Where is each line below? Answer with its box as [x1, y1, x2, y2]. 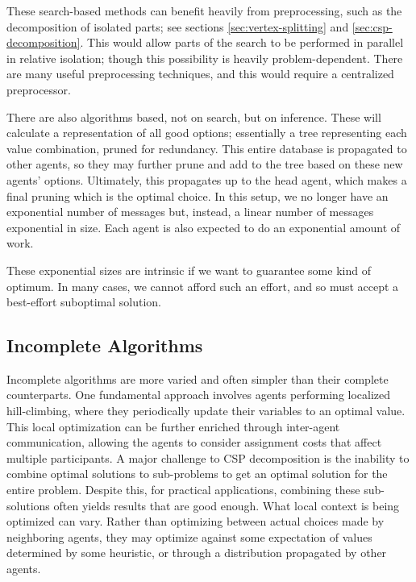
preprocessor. [6, 81, 71, 98]
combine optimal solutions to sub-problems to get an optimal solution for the [6, 465, 388, 482]
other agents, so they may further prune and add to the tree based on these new [6, 156, 403, 173]
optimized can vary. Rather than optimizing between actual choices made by [6, 513, 385, 530]
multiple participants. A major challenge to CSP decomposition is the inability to [6, 449, 410, 466]
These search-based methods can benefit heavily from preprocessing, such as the [6, 2, 402, 19]
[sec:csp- [352, 18, 393, 35]
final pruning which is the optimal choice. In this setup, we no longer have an [6, 187, 389, 204]
